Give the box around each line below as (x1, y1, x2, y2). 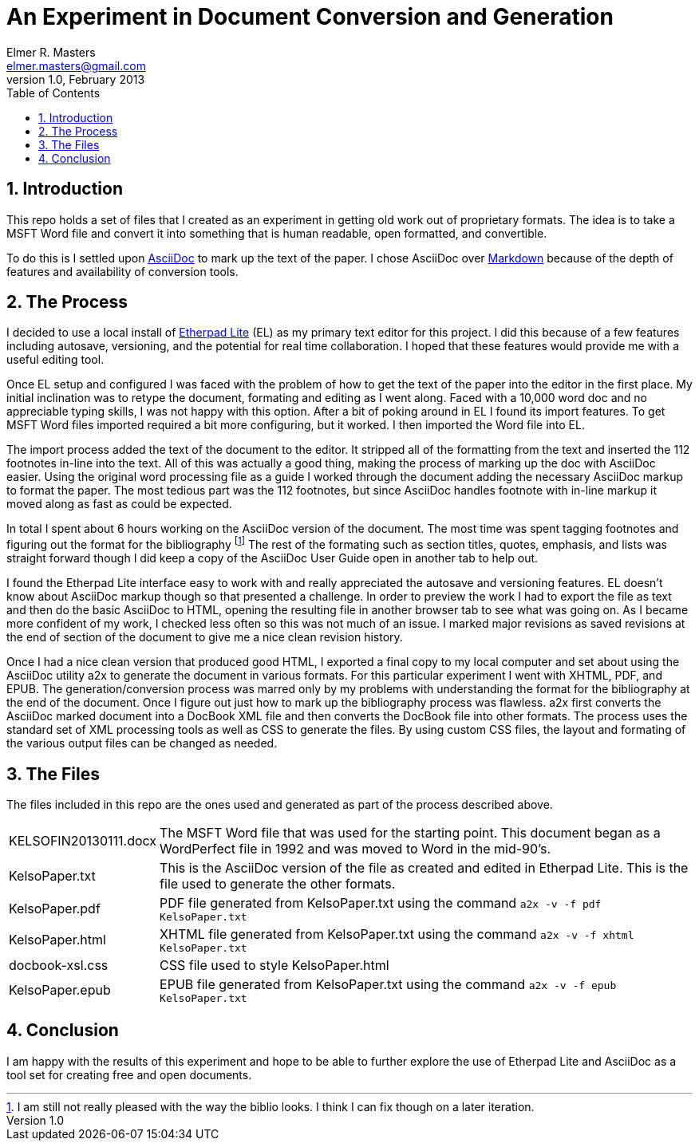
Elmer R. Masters (6, 45, 96, 59)
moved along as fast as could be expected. (6, 497, 232, 511)
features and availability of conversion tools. (6, 264, 239, 278)
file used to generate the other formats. (160, 875, 396, 892)
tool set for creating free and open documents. (6, 1067, 252, 1082)
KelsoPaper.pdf (9, 901, 101, 917)
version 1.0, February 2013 (6, 72, 145, 86)
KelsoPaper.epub (9, 982, 111, 999)
